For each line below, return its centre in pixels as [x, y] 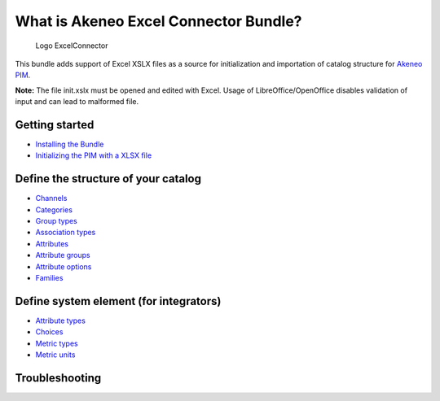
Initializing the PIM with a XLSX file [94, 155]
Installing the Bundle [70, 144]
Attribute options [64, 266]
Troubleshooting [58, 378]
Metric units [55, 355]
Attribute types [60, 320]
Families [49, 278]
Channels [51, 198]
